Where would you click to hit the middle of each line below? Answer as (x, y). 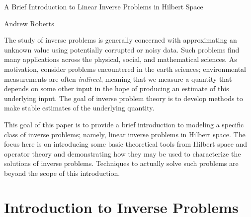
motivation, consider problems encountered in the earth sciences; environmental (125, 69)
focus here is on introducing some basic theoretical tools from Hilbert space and (126, 144)
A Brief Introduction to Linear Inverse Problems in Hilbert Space (104, 6)
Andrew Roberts (29, 23)
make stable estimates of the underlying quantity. (79, 108)
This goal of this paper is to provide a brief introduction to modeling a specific (124, 124)
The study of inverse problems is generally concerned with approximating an (121, 40)
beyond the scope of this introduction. (62, 173)
